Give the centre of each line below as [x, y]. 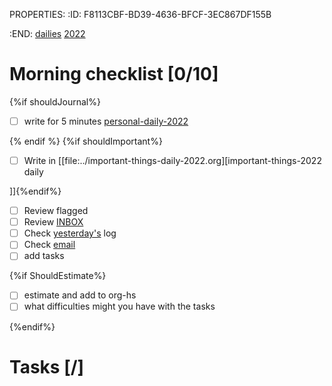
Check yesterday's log [70, 233]
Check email [49, 245]
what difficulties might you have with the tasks [119, 306]
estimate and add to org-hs [80, 295]
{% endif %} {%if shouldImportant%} [86, 141]
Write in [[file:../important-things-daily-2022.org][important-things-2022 [172, 160]
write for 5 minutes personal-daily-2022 [106, 121]
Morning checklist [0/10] [114, 74]
